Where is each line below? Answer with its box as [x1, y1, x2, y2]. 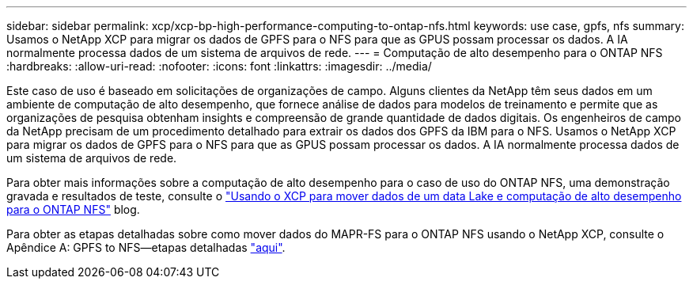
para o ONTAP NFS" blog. [6, 203, 140, 216]
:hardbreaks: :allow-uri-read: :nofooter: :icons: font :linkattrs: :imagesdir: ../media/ [6, 59, 432, 73]
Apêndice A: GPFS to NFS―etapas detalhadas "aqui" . [6, 241, 286, 254]
